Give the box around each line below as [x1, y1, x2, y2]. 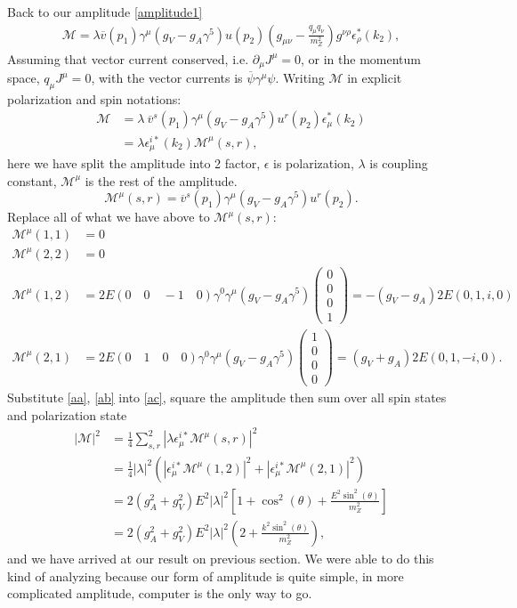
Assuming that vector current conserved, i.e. [7, 49, 249, 68]
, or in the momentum [300, 49, 421, 68]
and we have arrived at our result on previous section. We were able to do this [7, 548, 434, 567]
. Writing [275, 69, 325, 87]
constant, [7, 171, 57, 190]
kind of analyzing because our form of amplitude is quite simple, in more [7, 566, 404, 585]
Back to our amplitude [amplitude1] [7, 3, 203, 20]
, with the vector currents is [91, 69, 243, 87]
